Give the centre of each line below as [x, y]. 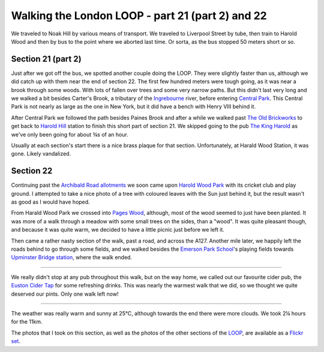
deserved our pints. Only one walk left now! [65, 294]
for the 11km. [27, 322]
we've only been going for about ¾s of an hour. [70, 134]
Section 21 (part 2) [46, 59]
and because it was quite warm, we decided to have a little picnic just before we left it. [118, 230]
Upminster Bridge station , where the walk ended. [71, 257]
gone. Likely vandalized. [41, 154]
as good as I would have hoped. [50, 202]
